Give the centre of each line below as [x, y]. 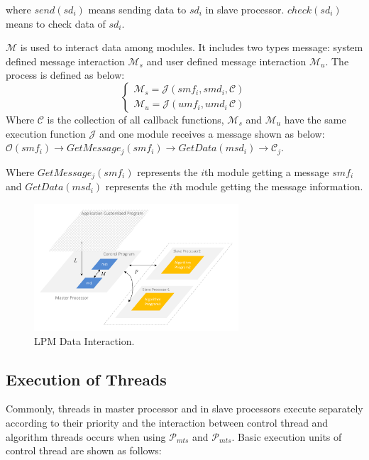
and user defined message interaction [226, 61]
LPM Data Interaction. [84, 340]
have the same [315, 119]
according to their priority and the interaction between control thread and [167, 423]
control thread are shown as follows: [84, 450]
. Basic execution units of [287, 436]
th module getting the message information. [268, 186]
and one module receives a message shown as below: [212, 133]
